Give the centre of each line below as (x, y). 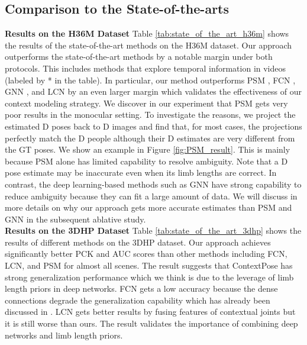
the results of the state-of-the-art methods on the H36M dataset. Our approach (148, 45)
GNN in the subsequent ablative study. (75, 219)
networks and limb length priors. (64, 335)
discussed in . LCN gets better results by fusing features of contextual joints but (150, 312)
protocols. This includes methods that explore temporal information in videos (146, 68)
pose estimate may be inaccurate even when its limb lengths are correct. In (141, 172)
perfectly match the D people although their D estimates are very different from (150, 138)
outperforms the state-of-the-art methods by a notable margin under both (139, 57)
